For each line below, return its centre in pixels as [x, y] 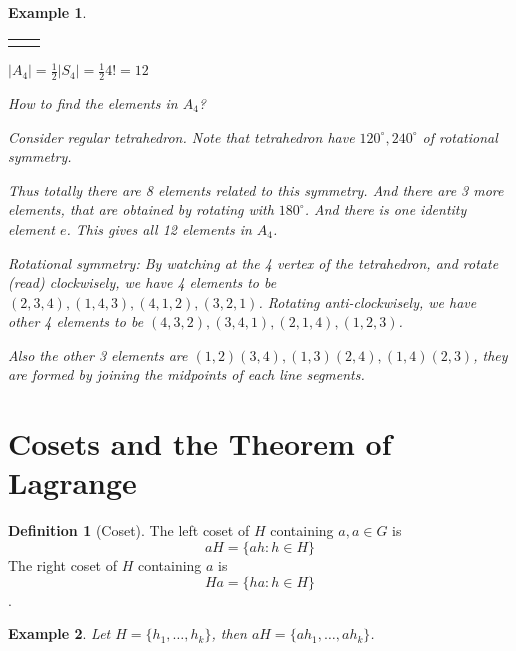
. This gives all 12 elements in [159, 228]
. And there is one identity [385, 209]
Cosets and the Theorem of [200, 443]
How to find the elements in [93, 102]
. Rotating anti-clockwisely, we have [367, 301]
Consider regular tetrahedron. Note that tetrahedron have [181, 136]
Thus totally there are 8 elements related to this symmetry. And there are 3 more [256, 189]
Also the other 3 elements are [98, 354]
